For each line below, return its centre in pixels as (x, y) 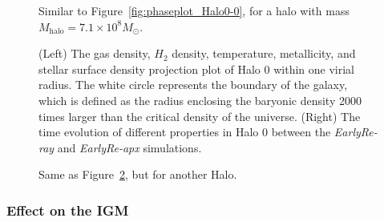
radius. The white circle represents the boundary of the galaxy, (193, 85)
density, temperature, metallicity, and (264, 53)
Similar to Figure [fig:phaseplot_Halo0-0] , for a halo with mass (194, 10)
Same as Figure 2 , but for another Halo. (138, 174)
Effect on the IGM (68, 210)
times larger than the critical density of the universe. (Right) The (200, 116)
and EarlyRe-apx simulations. (129, 147)
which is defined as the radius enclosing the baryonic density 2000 (200, 100)
